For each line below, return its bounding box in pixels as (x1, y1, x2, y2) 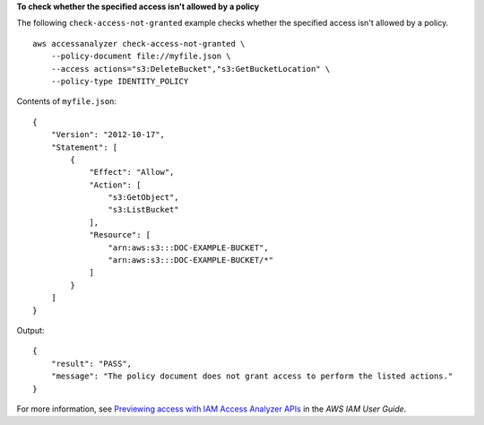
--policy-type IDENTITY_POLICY (50, 76, 189, 86)
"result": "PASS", (50, 359, 133, 369)
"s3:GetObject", (108, 193, 179, 203)
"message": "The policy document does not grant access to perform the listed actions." (50, 371, 454, 381)
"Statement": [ (50, 142, 118, 152)
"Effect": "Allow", (89, 167, 175, 178)
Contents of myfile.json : (16, 96, 117, 107)
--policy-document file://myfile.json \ (50, 51, 232, 62)
